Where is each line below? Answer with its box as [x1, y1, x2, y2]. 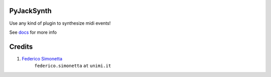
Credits [9, 42, 33, 51]
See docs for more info [9, 29, 57, 35]
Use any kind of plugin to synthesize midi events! [9, 20, 111, 26]
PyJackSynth [9, 7, 52, 15]
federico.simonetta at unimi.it [34, 63, 111, 69]
